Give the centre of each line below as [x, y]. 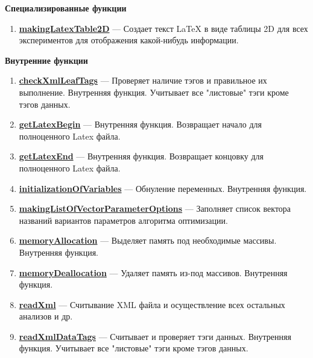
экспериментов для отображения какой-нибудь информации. [129, 40]
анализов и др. [46, 316]
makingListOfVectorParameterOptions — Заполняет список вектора [155, 208]
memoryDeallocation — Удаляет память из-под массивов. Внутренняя [153, 272]
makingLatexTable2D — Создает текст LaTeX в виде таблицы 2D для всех [163, 28]
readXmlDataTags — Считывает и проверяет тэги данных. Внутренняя [155, 336]
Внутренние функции [46, 60]
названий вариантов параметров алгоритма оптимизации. [123, 220]
